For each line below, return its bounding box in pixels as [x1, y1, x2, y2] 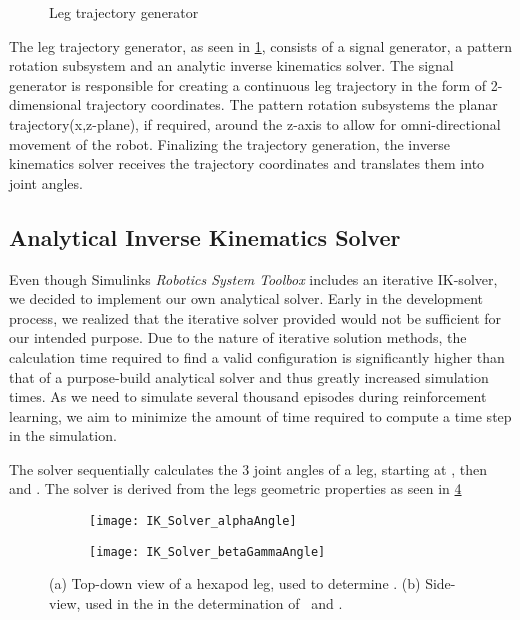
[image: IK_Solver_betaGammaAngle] [89, 544, 326, 559]
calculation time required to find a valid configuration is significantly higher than [9, 346, 505, 367]
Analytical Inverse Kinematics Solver [9, 221, 401, 252]
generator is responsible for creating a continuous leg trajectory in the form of [9, 74, 487, 95]
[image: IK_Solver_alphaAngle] [89, 514, 297, 529]
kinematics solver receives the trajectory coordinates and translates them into [9, 153, 485, 174]
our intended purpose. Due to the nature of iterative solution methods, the [9, 327, 467, 348]
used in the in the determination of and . [85, 592, 343, 613]
